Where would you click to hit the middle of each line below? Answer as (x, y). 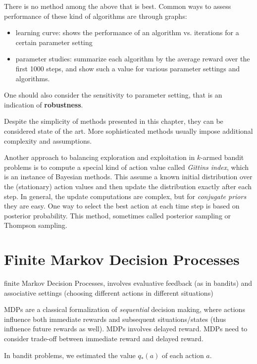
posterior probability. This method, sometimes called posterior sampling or (118, 215)
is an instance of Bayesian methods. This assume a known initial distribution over (128, 177)
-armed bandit (222, 157)
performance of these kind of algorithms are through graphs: (96, 16)
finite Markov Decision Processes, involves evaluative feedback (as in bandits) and (128, 283)
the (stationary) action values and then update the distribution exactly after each (128, 186)
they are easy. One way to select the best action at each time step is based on (122, 206)
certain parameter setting (54, 42)
